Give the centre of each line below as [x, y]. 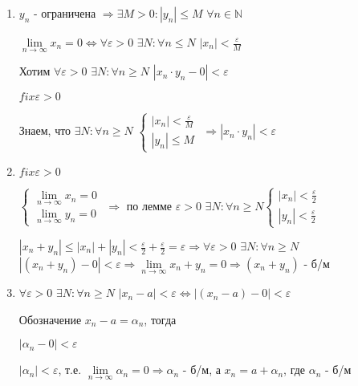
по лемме [149, 205]
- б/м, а [201, 370]
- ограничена [65, 13]
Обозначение [50, 319]
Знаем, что [45, 130]
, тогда [160, 319]
